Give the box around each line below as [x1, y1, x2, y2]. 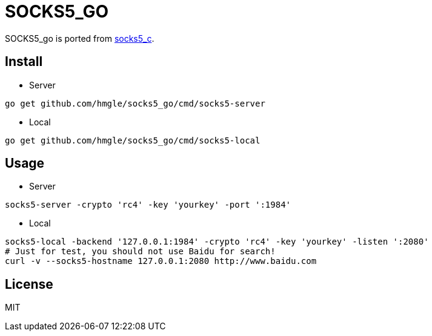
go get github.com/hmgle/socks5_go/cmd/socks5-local [5, 135, 261, 145]
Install [5, 54, 43, 70]
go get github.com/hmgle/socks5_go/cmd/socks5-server [5, 98, 265, 108]
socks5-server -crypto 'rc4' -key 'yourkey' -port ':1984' [5, 200, 291, 210]
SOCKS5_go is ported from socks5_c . [5, 33, 155, 44]
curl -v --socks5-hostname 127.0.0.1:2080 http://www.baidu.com [5, 256, 317, 266]
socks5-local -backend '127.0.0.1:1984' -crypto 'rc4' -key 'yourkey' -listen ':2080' [5, 237, 429, 247]
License [5, 276, 53, 292]
